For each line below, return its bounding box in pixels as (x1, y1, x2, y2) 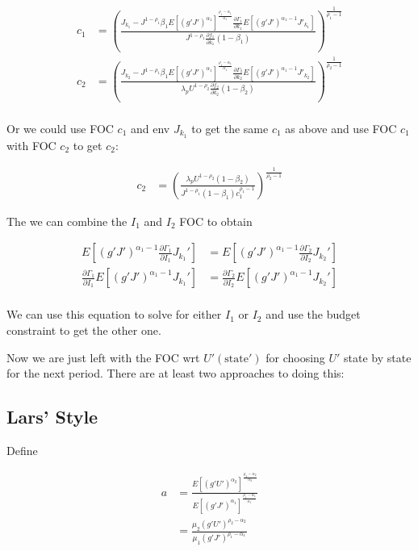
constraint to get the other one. (6, 322, 161, 339)
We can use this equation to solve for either (6, 306, 222, 323)
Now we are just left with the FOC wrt (6, 349, 200, 365)
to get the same (191, 119, 269, 136)
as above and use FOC (285, 119, 397, 136)
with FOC (6, 136, 56, 153)
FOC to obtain (179, 212, 253, 229)
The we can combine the (6, 212, 127, 229)
